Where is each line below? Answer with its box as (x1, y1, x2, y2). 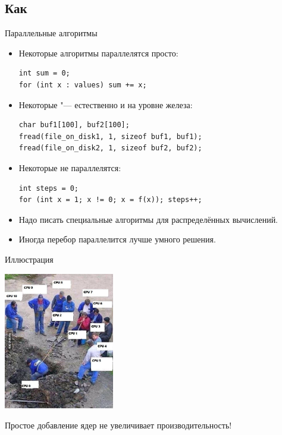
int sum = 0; (18, 69, 70, 78)
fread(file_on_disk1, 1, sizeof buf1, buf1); (18, 132, 202, 141)
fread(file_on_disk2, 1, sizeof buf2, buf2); (18, 144, 202, 153)
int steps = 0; (18, 184, 79, 193)
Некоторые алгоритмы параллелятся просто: (18, 46, 178, 59)
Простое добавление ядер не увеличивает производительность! (5, 418, 232, 431)
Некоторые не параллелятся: (18, 161, 121, 174)
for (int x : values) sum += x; (18, 80, 147, 89)
